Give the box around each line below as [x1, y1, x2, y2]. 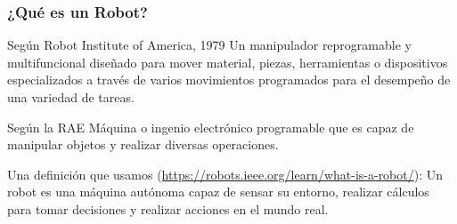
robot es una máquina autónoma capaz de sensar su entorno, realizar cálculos [7, 182, 429, 201]
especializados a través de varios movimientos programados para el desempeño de [7, 70, 451, 89]
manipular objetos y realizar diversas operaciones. [7, 135, 279, 154]
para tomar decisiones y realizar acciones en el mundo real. [7, 199, 329, 218]
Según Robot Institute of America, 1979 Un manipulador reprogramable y [7, 36, 412, 54]
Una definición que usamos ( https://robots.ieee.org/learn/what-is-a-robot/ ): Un [7, 164, 444, 183]
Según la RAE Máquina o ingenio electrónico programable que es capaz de [7, 117, 414, 136]
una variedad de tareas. [7, 88, 135, 106]
